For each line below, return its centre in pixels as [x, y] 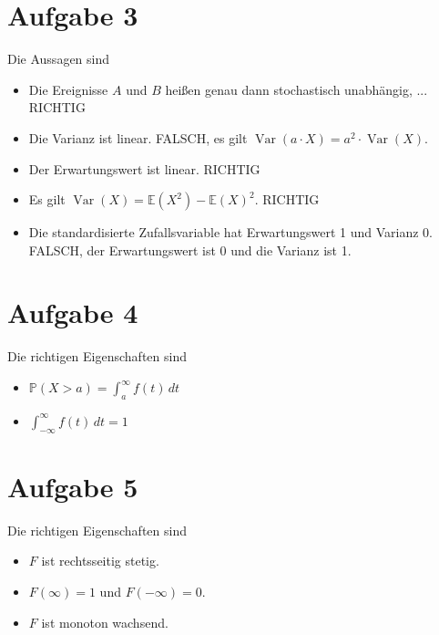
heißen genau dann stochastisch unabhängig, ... [296, 89]
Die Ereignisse [68, 89]
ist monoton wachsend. [105, 622]
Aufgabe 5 [73, 486]
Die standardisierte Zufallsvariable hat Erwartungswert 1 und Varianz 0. [230, 232]
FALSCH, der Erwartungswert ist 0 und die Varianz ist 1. [190, 250]
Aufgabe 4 [73, 312]
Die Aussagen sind [59, 59]
